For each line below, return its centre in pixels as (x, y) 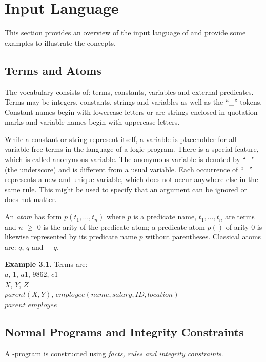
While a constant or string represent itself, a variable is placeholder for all (121, 139)
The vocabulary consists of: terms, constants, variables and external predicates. (129, 92)
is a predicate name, (165, 217)
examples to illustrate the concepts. (60, 42)
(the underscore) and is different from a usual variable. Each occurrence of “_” (129, 169)
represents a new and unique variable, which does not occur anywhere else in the (131, 179)
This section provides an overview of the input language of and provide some (125, 33)
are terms (240, 217)
